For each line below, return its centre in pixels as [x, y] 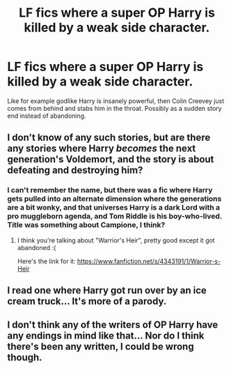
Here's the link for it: [46, 261]
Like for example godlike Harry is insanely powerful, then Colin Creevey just [116, 101]
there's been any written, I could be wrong [101, 347]
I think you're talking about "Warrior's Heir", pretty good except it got [116, 240]
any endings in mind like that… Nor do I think [106, 336]
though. [25, 358]
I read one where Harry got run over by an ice [107, 291]
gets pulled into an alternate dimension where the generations [114, 199]
